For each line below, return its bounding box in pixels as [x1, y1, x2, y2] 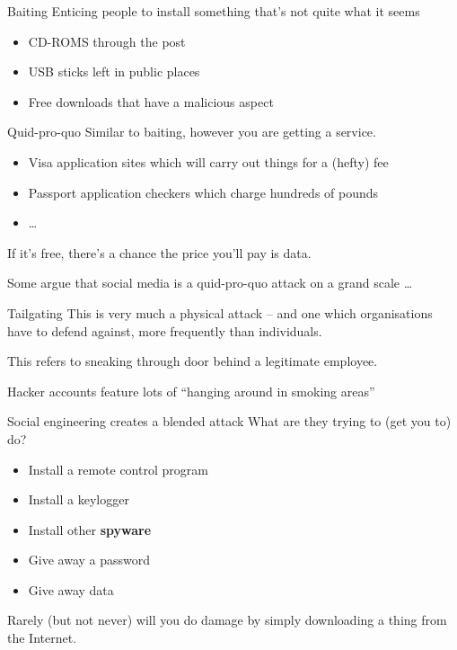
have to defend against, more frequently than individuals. [7, 321, 322, 340]
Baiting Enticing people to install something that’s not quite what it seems [7, 2, 420, 20]
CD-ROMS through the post [28, 31, 186, 50]
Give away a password [28, 550, 151, 569]
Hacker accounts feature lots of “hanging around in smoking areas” [7, 381, 375, 400]
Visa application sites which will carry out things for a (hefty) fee [28, 152, 389, 171]
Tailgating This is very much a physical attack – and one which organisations [7, 303, 433, 322]
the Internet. [7, 628, 77, 647]
